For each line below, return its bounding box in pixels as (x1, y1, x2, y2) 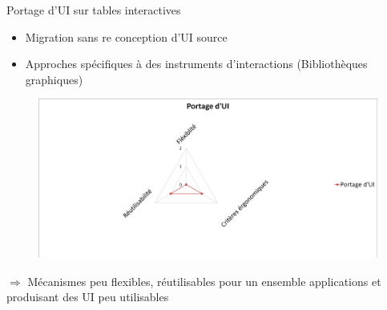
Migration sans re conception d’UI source (25, 28, 228, 45)
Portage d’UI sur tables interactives (6, 2, 181, 18)
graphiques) (25, 70, 83, 87)
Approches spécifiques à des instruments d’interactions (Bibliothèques (25, 55, 368, 72)
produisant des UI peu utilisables (6, 288, 169, 305)
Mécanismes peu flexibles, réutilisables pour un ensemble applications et (27, 272, 381, 289)
